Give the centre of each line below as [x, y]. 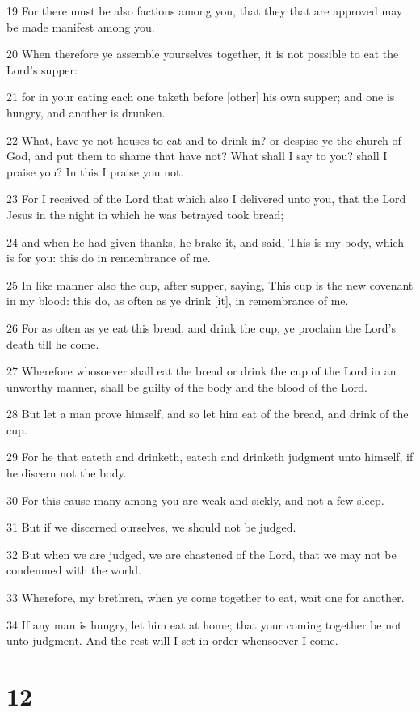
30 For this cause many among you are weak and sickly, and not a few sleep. [195, 500]
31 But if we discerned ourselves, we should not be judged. [151, 527]
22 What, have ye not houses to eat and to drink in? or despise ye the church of [204, 140]
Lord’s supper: [42, 69]
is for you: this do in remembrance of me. [109, 258]
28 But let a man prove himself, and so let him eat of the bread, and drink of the [208, 414]
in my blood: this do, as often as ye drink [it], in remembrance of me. [178, 301]
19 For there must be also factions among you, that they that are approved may [205, 11]
